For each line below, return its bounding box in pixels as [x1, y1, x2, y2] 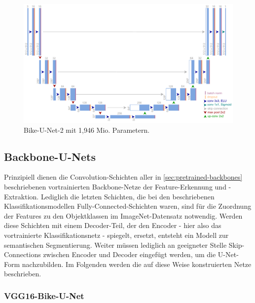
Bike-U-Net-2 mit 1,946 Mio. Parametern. [24, 124, 150, 135]
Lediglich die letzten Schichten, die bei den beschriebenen [40, 191, 215, 201]
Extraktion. [4, 191, 39, 201]
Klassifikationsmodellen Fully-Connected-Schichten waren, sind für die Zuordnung [4, 201, 252, 211]
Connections [4, 249, 41, 260]
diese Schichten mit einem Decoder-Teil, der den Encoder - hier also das [4, 220, 221, 230]
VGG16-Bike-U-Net [4, 289, 84, 302]
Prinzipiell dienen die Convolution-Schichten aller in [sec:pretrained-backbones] [4, 172, 243, 182]
